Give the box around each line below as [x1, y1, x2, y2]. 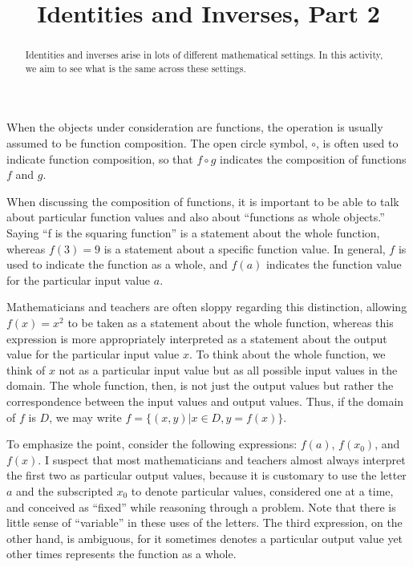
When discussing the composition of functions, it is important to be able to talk [6, 192, 399, 209]
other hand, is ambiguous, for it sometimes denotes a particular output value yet [6, 529, 403, 546]
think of [6, 361, 46, 378]
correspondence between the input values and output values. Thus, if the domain [6, 392, 404, 409]
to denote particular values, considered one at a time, [131, 482, 394, 499]
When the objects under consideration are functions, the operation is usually [6, 119, 383, 136]
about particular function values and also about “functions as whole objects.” [6, 209, 385, 225]
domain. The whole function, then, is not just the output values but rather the [6, 377, 394, 394]
